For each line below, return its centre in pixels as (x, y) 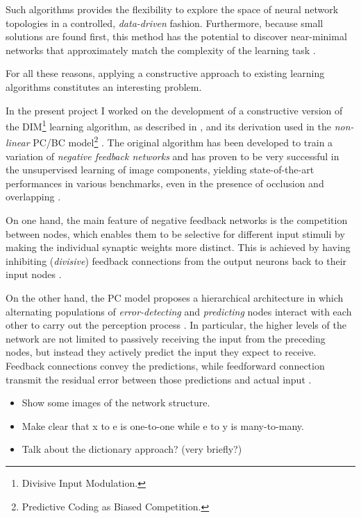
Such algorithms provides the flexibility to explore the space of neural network (172, 9)
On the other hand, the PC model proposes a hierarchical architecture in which (175, 297)
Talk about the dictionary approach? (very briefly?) (132, 449)
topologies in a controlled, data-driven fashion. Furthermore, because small (165, 23)
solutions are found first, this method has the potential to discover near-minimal (176, 36)
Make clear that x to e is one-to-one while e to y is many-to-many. (163, 425)
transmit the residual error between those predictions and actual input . (159, 379)
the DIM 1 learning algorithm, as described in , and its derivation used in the (168, 125)
